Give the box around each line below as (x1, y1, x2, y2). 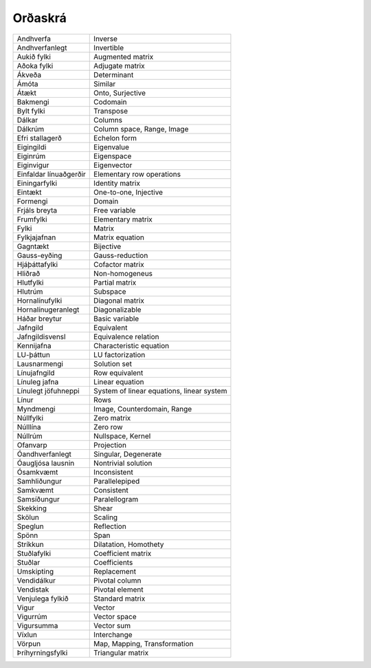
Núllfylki (16, 413, 44, 422)
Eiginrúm (16, 151, 46, 161)
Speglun (16, 521, 44, 531)
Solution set (93, 358, 132, 368)
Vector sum (93, 621, 131, 630)
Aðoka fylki (16, 61, 54, 70)
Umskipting (16, 566, 54, 576)
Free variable (93, 205, 136, 215)
